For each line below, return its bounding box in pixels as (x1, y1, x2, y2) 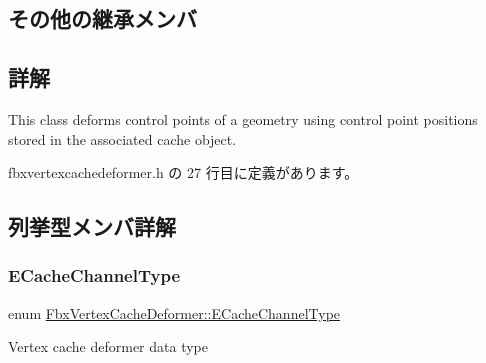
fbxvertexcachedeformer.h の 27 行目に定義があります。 (8, 162, 359, 183)
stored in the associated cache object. (8, 128, 237, 149)
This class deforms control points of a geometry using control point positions (8, 108, 478, 129)
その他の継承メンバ (8, 3, 197, 34)
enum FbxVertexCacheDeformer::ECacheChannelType (8, 302, 341, 323)
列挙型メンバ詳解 (8, 211, 176, 242)
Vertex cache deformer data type (8, 336, 208, 357)
